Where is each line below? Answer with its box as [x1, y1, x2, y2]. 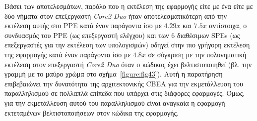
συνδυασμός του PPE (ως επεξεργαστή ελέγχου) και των [4, 30, 169, 40]
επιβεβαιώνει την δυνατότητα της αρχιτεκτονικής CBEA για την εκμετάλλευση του [4, 78, 243, 88]
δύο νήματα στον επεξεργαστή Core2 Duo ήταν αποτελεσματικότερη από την [4, 10, 227, 21]
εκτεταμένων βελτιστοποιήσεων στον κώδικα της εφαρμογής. [4, 107, 179, 118]
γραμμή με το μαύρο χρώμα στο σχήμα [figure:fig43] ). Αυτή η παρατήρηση [4, 69, 223, 79]
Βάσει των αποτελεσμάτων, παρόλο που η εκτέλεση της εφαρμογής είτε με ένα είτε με [4, 1, 253, 11]
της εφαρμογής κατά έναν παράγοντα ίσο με [4, 49, 131, 59]
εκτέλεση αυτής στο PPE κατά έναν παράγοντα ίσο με [4, 20, 162, 31]
